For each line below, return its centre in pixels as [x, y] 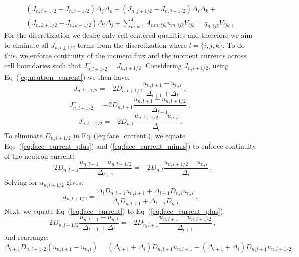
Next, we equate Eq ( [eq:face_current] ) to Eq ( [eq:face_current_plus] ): [115, 211]
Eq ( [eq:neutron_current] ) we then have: [67, 77]
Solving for [21, 182]
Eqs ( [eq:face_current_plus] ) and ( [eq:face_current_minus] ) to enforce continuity [130, 146]
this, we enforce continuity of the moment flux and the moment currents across [125, 55]
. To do [234, 44]
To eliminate [23, 135]
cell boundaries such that [43, 65]
